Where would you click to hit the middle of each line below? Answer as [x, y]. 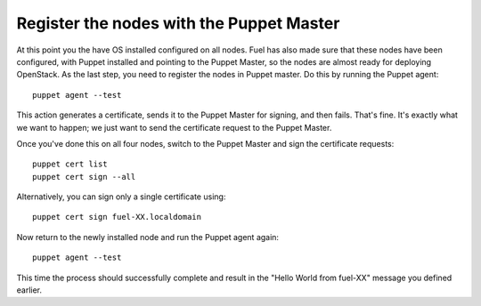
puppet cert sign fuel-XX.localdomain [117, 217]
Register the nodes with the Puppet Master [178, 23]
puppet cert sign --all [84, 177]
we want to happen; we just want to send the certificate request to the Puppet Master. [174, 127]
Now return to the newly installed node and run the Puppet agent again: [148, 237]
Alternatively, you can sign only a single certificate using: [121, 197]
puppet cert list [70, 164]
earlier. [29, 290]
